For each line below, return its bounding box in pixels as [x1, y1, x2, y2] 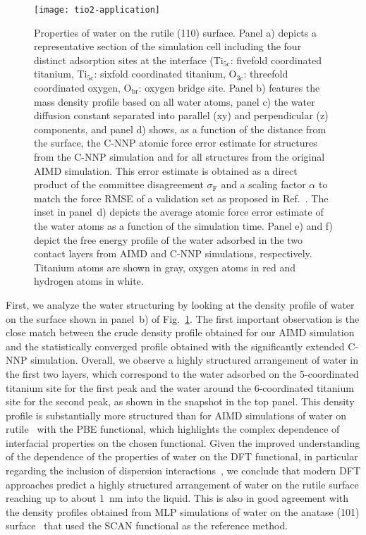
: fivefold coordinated [230, 52, 322, 67]
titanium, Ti [34, 66, 87, 81]
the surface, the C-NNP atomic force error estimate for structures [34, 135, 317, 150]
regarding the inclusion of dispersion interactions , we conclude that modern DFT [6, 463, 360, 478]
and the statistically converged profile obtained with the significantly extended [6, 338, 345, 353]
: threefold [243, 66, 288, 81]
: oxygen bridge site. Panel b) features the [138, 80, 320, 95]
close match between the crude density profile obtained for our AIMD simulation [6, 325, 355, 340]
